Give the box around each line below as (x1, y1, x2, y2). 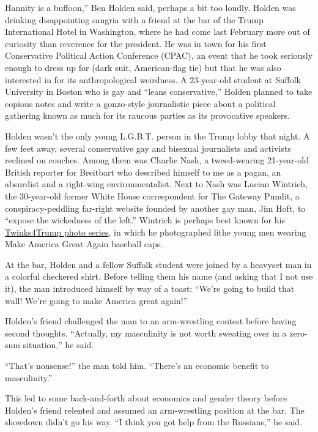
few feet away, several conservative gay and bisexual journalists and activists (5, 141, 291, 154)
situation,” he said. (23, 338, 94, 351)
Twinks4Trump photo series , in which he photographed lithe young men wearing (5, 225, 306, 238)
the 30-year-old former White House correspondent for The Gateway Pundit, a (5, 189, 300, 202)
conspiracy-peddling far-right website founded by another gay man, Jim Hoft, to (5, 201, 306, 214)
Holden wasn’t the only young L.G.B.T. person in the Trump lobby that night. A (5, 129, 310, 142)
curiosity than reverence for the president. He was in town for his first (5, 37, 267, 50)
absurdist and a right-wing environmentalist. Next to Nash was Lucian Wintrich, (5, 177, 308, 190)
